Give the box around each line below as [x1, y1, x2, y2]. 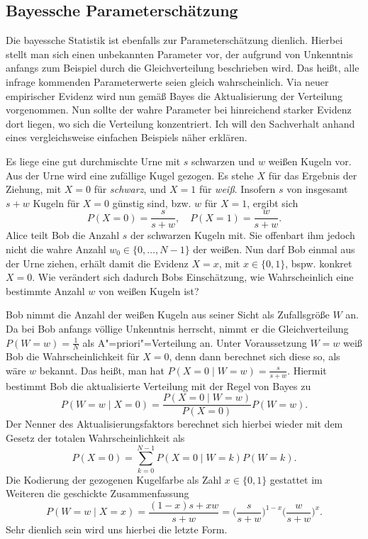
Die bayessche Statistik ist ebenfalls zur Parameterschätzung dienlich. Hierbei [6, 33, 343, 48]
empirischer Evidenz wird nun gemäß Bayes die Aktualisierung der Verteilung [6, 88, 342, 103]
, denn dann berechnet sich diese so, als [169, 349, 340, 364]
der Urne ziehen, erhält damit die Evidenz [6, 255, 189, 270]
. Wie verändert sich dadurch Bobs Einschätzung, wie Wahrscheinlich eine [32, 269, 354, 284]
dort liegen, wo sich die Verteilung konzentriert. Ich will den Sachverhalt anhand [6, 116, 355, 130]
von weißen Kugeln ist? [99, 283, 199, 298]
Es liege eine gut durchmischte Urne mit [6, 153, 181, 168]
